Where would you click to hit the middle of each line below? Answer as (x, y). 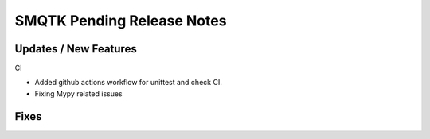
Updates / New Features (76, 49)
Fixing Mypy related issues (78, 93)
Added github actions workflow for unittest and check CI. (128, 83)
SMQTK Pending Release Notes (121, 21)
